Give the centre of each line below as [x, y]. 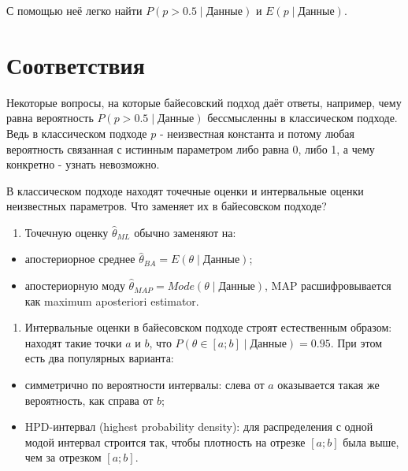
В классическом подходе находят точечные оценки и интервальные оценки [185, 190]
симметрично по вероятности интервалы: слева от [145, 385]
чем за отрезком [63, 457]
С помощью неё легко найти [74, 10]
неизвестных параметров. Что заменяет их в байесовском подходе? [167, 206]
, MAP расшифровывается [328, 286]
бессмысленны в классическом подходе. [302, 118]
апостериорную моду [75, 286]
